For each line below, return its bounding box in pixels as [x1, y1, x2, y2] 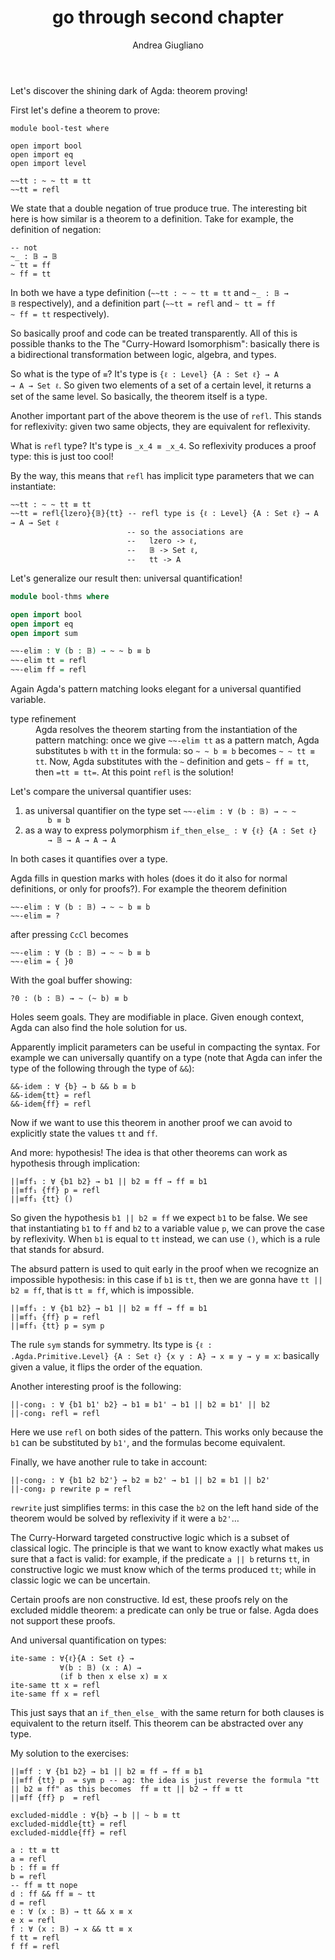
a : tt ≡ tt [10, 1846, 60, 1856]
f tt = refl [10, 1933, 60, 1943]
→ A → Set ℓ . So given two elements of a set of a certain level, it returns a [10, 379, 312, 391]
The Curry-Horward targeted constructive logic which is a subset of [10, 1532, 290, 1544]
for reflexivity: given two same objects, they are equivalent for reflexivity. [10, 420, 311, 432]
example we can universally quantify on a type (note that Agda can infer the [10, 1052, 323, 1064]
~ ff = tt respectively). [10, 307, 110, 320]
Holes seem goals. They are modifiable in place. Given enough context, [10, 1011, 305, 1023]
